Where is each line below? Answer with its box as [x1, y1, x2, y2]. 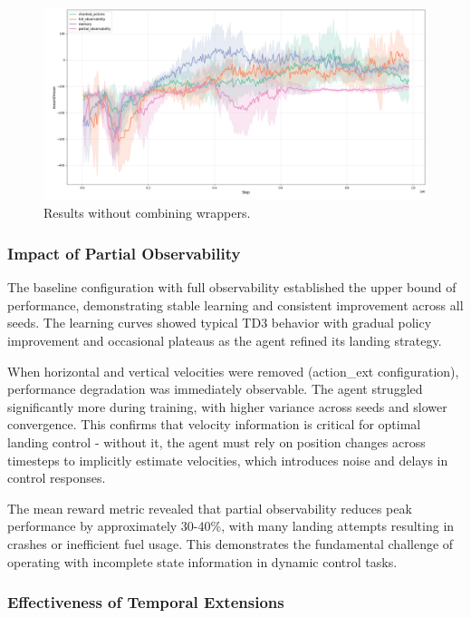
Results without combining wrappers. [43, 203, 251, 222]
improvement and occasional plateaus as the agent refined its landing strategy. [7, 331, 442, 350]
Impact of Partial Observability [7, 241, 241, 264]
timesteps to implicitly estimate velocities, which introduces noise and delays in [7, 450, 448, 469]
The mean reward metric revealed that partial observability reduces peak [7, 498, 412, 517]
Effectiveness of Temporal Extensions [7, 591, 284, 613]
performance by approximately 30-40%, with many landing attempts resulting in [7, 516, 455, 535]
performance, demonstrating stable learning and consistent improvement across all [7, 295, 464, 314]
